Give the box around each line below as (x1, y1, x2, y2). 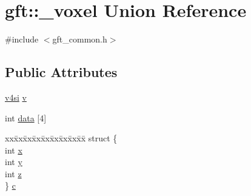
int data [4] (5, 111, 47, 124)
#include (5, 33, 39, 46)
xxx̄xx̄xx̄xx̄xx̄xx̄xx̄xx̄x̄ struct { (5, 132, 118, 144)
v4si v (5, 90, 27, 103)
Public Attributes (5, 63, 118, 81)
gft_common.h (52, 33, 107, 46)
